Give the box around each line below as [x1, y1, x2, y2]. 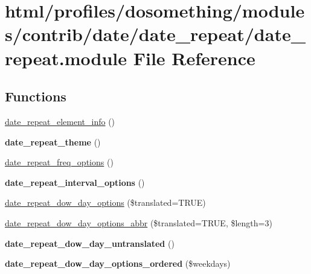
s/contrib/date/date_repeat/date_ [5, 22, 306, 46]
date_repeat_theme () [5, 135, 101, 148]
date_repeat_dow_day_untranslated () [5, 237, 175, 249]
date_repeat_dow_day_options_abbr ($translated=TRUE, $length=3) [5, 216, 272, 229]
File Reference [133, 45, 255, 70]
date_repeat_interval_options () [5, 176, 145, 188]
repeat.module [5, 45, 127, 70]
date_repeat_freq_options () [5, 156, 114, 168]
